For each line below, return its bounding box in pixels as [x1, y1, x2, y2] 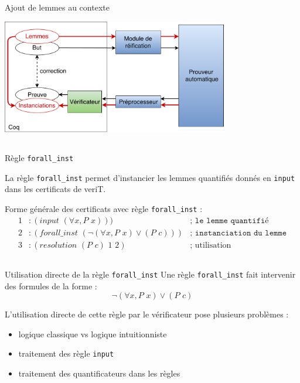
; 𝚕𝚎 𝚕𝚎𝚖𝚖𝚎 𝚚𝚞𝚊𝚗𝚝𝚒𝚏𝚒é [190, 216, 269, 225]
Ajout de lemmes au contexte [5, 1, 110, 13]
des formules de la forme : [5, 279, 97, 292]
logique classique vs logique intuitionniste [18, 327, 167, 340]
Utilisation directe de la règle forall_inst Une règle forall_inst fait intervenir [5, 268, 296, 280]
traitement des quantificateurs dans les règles [18, 367, 180, 379]
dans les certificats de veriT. [5, 183, 106, 195]
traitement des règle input [18, 347, 114, 360]
